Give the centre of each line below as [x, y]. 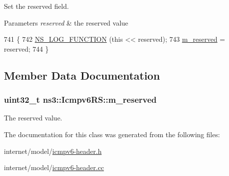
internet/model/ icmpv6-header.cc [54, 167]
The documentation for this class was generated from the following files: [112, 134]
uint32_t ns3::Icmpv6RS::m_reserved [80, 100]
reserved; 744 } [26, 48]
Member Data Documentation [82, 75]
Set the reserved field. [37, 6]
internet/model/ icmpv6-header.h [53, 151]
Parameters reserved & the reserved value [66, 22]
